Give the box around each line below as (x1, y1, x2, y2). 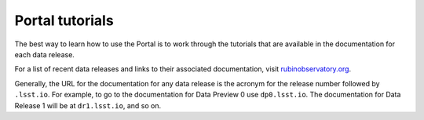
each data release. (14, 49, 75, 59)
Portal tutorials (14, 12, 114, 29)
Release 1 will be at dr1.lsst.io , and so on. (14, 100, 162, 110)
